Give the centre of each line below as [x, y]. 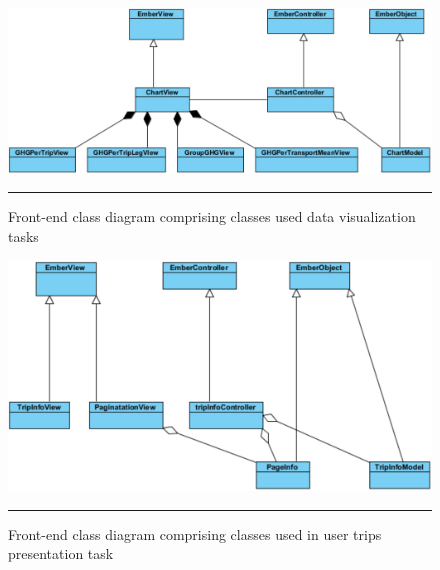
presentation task [61, 553]
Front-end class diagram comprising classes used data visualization [212, 216]
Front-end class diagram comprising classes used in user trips [195, 533]
